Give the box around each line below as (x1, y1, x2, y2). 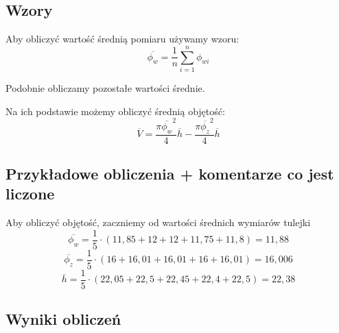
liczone (5, 183, 55, 204)
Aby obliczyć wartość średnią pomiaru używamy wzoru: (5, 32, 239, 46)
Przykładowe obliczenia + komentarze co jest (5, 163, 334, 184)
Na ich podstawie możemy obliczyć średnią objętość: (5, 103, 225, 118)
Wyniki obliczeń (5, 308, 121, 330)
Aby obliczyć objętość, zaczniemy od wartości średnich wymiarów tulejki (5, 215, 311, 230)
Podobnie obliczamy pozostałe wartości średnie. (5, 80, 205, 95)
